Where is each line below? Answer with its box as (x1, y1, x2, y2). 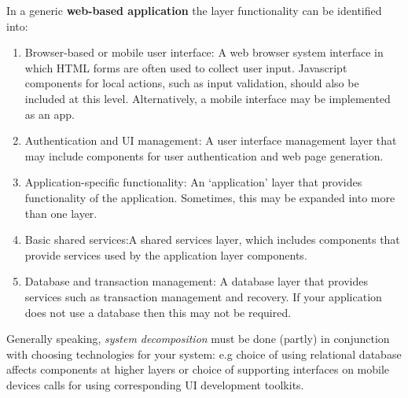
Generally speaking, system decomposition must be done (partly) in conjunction (6, 330, 390, 347)
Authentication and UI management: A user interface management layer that (24, 132, 397, 149)
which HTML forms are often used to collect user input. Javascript (24, 59, 347, 76)
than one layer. (24, 205, 97, 221)
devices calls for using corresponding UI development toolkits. (6, 376, 304, 392)
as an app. (24, 105, 75, 122)
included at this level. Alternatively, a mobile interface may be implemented (24, 90, 391, 106)
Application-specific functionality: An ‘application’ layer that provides (24, 174, 362, 190)
